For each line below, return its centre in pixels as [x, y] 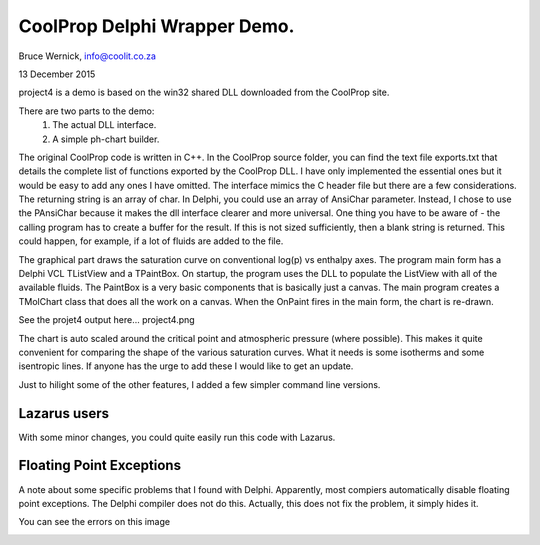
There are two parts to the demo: [86, 111]
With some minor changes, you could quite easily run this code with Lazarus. [177, 437]
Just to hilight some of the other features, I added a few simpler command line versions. [199, 384]
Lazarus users [64, 413]
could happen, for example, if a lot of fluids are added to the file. [151, 241]
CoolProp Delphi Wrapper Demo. [156, 26]
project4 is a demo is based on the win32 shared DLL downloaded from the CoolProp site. [204, 92]
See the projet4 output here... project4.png [106, 320]
